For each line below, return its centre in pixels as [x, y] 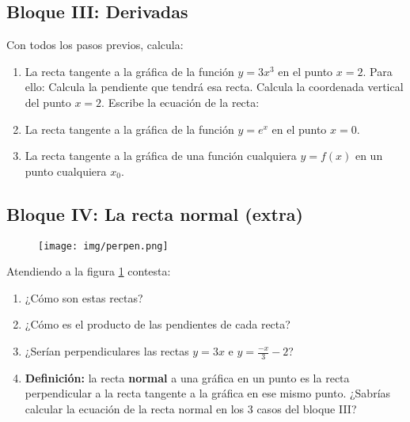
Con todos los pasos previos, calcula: [95, 45]
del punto [48, 102]
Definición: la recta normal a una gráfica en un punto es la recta [187, 377]
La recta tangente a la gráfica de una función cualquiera [161, 156]
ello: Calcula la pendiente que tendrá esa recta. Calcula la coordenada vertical [214, 87]
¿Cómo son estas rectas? [84, 297]
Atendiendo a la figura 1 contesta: [89, 271]
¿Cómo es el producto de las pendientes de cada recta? [158, 324]
